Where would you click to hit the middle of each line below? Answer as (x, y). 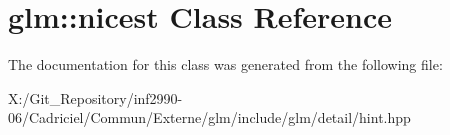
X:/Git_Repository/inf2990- (95, 97)
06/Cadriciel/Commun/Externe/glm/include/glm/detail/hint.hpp (209, 117)
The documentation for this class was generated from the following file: (225, 64)
